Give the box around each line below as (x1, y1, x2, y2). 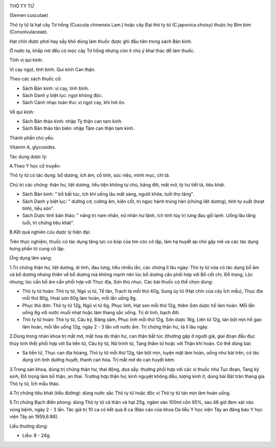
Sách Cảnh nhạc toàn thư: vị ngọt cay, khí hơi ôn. (22, 100, 126, 106)
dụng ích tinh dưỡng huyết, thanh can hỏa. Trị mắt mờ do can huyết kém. (22, 357, 176, 363)
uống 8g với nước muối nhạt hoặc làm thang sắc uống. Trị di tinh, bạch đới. (22, 310, 180, 316)
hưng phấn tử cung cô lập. (9, 245, 65, 251)
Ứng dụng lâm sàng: (9, 255, 52, 261)
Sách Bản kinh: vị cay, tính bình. (22, 85, 89, 91)
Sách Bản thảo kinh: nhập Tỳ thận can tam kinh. (22, 118, 123, 125)
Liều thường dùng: (9, 423, 48, 429)
